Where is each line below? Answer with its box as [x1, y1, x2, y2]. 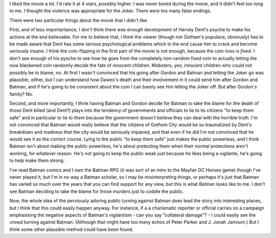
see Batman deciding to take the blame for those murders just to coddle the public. [9, 188, 184, 194]
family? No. [9, 91, 33, 97]
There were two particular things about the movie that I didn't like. [9, 17, 148, 23]
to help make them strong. [9, 157, 65, 163]
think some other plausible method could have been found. [9, 226, 134, 232]
